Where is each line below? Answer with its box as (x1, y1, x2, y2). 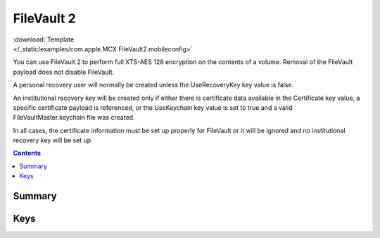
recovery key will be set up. (13, 136, 93, 144)
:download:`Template (13, 35, 75, 44)
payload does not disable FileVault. (13, 68, 115, 76)
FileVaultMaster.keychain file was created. (13, 113, 135, 122)
